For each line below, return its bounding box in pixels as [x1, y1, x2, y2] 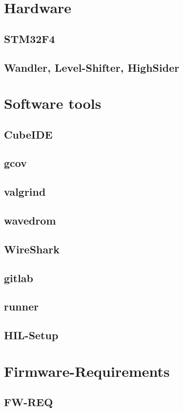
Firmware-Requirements [4, 361, 170, 381]
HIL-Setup [4, 328, 59, 343]
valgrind [4, 184, 46, 199]
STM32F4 [4, 31, 55, 46]
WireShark [4, 241, 60, 256]
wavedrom [4, 213, 56, 228]
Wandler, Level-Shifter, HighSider [4, 60, 180, 75]
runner [4, 299, 39, 314]
